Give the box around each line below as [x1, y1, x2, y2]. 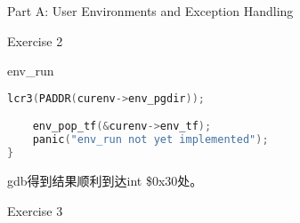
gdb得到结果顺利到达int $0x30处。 [7, 171, 203, 189]
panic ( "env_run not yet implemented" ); [32, 133, 269, 147]
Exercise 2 [7, 31, 63, 50]
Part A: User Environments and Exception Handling [7, 2, 294, 20]
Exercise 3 [7, 201, 63, 219]
